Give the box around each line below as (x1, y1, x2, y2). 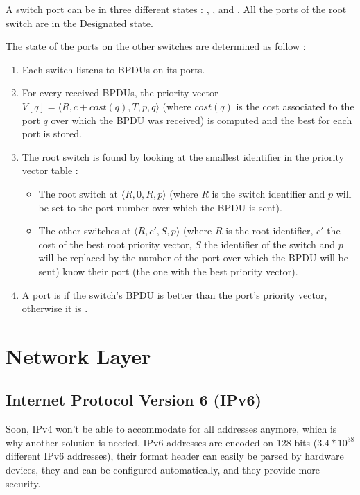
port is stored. (22, 126, 82, 141)
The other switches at (38, 223, 131, 238)
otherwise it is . (22, 301, 88, 315)
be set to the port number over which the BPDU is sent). (38, 200, 282, 214)
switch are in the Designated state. (6, 15, 153, 30)
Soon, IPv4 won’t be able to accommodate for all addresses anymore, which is (6, 422, 337, 436)
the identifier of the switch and (204, 236, 336, 251)
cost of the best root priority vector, (38, 236, 192, 251)
